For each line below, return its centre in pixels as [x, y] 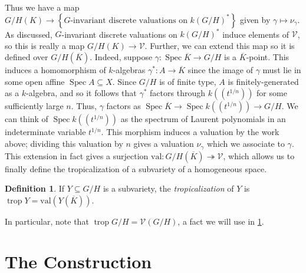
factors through [177, 93]
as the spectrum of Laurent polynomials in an [203, 119]
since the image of [220, 70]
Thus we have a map [42, 7]
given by [255, 19]
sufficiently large [34, 106]
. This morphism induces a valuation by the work [190, 132]
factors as [124, 106]
